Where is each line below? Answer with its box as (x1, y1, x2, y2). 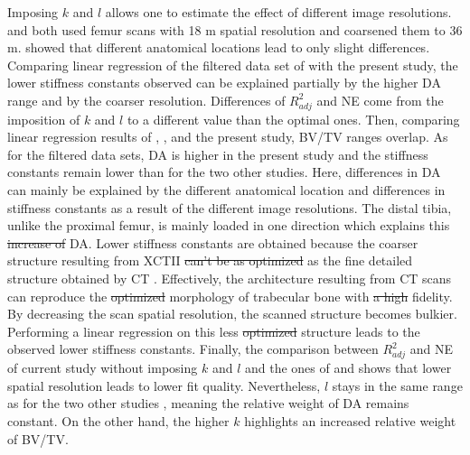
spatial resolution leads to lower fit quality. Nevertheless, (7, 376, 321, 395)
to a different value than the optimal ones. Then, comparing (127, 109, 460, 128)
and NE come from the (316, 90, 444, 109)
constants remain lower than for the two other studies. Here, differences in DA (7, 162, 441, 181)
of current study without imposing (7, 358, 198, 377)
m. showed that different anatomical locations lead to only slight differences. (7, 38, 430, 57)
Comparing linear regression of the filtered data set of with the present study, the (7, 55, 458, 74)
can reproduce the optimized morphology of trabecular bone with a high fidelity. (7, 286, 453, 305)
